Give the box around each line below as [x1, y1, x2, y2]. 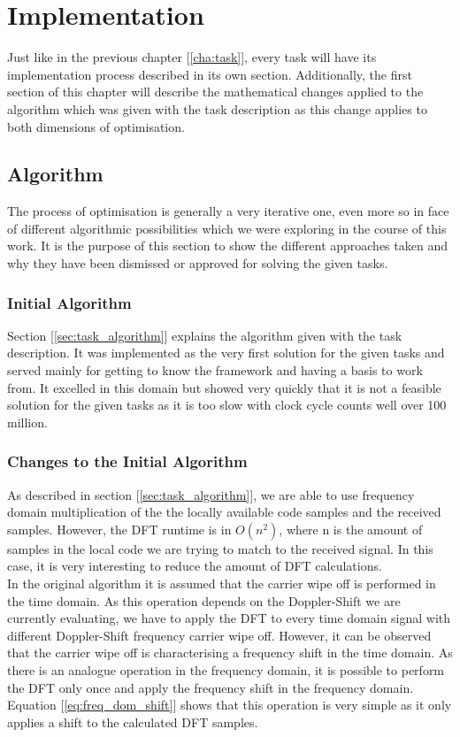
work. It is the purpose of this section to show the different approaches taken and [7, 236, 448, 255]
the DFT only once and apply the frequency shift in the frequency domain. [7, 678, 414, 696]
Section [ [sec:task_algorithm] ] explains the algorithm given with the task [7, 326, 402, 344]
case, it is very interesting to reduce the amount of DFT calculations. [7, 557, 382, 575]
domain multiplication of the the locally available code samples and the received [7, 503, 441, 521]
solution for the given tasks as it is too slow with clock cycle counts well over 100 [7, 395, 447, 414]
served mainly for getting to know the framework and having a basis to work [7, 361, 423, 380]
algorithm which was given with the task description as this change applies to [7, 99, 427, 118]
